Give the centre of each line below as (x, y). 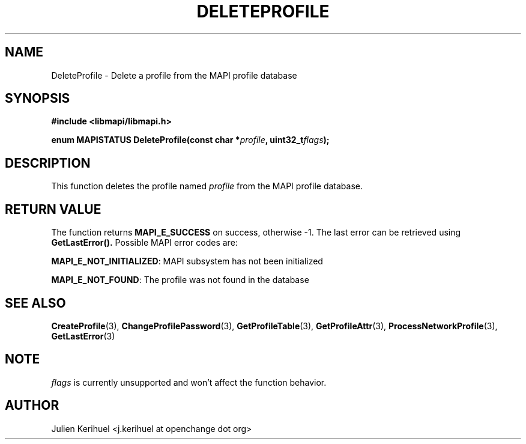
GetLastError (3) (83, 336)
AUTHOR (32, 406)
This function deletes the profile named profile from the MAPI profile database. (207, 186)
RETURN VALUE (53, 209)
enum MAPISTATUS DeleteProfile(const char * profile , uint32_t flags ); (190, 140)
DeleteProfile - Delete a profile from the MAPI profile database (174, 75)
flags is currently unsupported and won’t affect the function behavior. (189, 382)
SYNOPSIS (38, 99)
